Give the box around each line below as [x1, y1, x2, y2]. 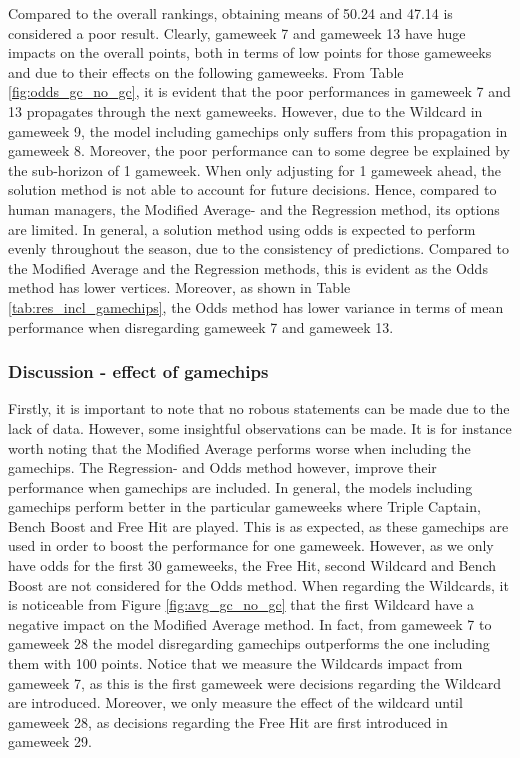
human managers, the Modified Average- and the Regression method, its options [8, 198, 500, 219]
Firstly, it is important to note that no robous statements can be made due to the [8, 398, 510, 419]
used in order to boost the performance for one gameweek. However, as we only [8, 535, 494, 556]
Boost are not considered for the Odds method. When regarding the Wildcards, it [8, 574, 509, 595]
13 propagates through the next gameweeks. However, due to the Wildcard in [8, 100, 483, 121]
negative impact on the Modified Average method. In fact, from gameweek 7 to [8, 613, 492, 634]
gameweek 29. [8, 731, 92, 752]
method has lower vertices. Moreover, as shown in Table [8, 277, 351, 298]
